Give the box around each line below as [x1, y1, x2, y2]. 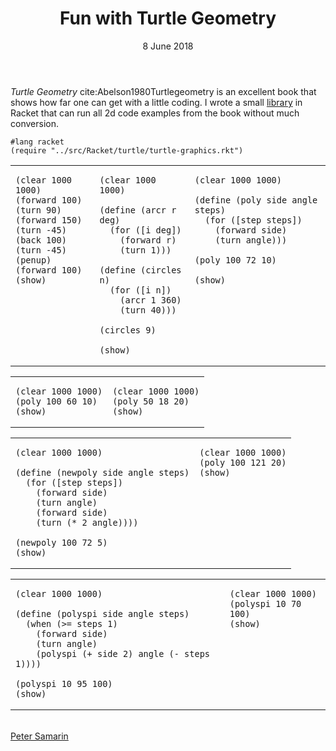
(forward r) [119, 234, 177, 246]
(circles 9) [99, 324, 157, 336]
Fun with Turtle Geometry [59, 7, 277, 30]
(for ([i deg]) [109, 224, 182, 236]
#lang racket [10, 137, 65, 147]
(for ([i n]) [109, 284, 172, 296]
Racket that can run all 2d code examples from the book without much [10, 107, 300, 119]
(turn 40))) [119, 304, 177, 316]
